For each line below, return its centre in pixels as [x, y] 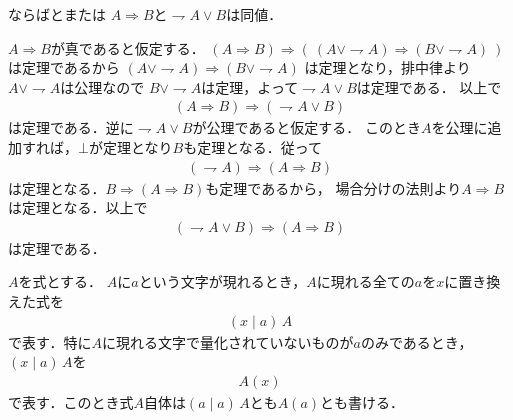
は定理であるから [64, 67]
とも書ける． [362, 401]
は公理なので [102, 86]
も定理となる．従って [253, 147]
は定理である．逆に [71, 127]
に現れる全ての [365, 281]
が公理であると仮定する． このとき [307, 127]
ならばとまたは [57, 14]
